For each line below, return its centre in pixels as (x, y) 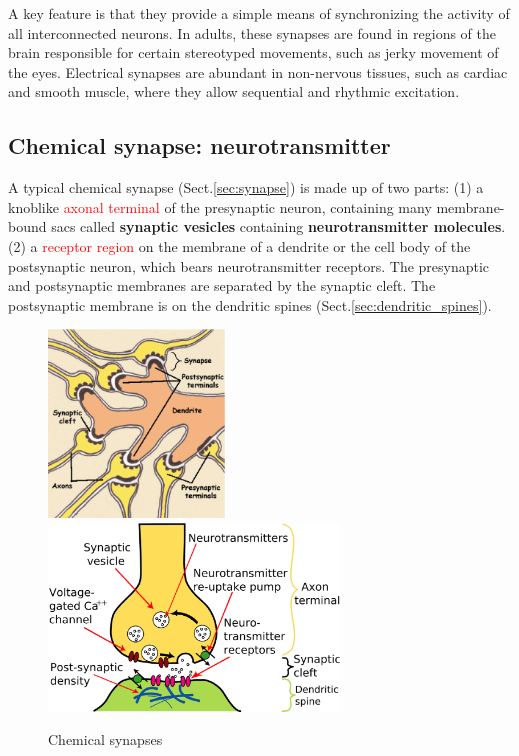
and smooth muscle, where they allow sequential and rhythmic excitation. (234, 91)
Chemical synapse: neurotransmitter (199, 145)
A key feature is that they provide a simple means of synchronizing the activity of (259, 13)
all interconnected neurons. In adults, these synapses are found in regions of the (252, 32)
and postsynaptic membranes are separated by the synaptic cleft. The (222, 285)
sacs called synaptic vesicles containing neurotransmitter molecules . (278, 226)
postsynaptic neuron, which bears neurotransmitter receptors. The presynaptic (249, 265)
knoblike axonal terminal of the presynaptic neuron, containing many (220, 206)
